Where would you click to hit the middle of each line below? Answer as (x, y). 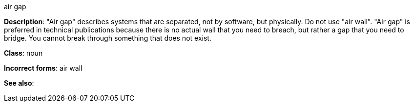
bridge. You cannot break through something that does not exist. (108, 38)
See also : (19, 83)
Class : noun (23, 53)
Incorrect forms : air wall (43, 68)
